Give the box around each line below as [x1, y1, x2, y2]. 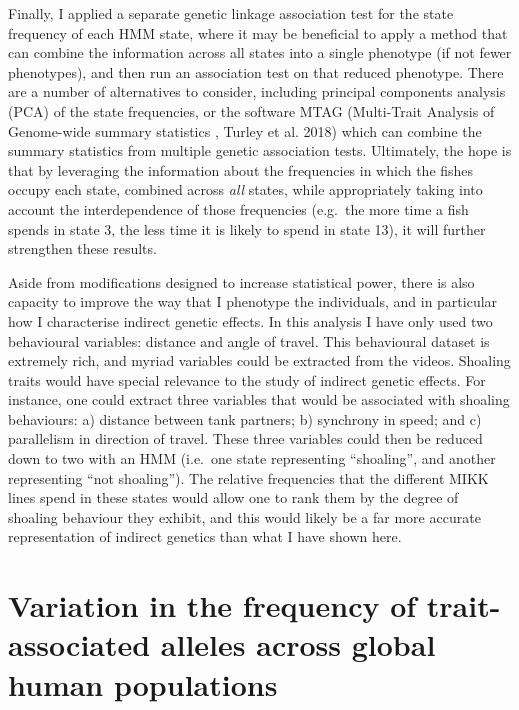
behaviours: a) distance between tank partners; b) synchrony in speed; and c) [8, 408, 482, 429]
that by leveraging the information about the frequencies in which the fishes [8, 159, 474, 180]
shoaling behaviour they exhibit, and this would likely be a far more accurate [8, 506, 481, 527]
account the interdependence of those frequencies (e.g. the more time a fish [8, 198, 469, 219]
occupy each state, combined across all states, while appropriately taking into [8, 179, 483, 200]
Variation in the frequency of [8, 585, 417, 626]
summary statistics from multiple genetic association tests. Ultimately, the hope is [8, 140, 512, 161]
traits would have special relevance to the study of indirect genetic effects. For [8, 369, 486, 390]
